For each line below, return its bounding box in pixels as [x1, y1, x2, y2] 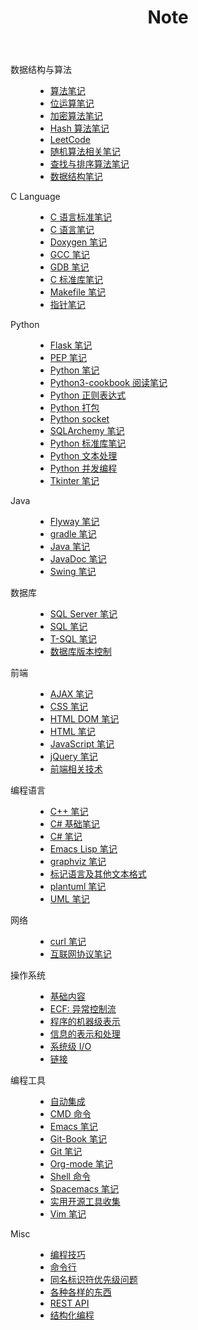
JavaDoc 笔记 [49, 553, 107, 565]
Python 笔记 [49, 364, 100, 376]
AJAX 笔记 [49, 688, 94, 700]
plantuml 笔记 [49, 881, 107, 893]
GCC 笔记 [49, 249, 90, 261]
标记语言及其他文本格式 [49, 868, 147, 880]
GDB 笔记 [49, 261, 90, 273]
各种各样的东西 [49, 1286, 112, 1298]
